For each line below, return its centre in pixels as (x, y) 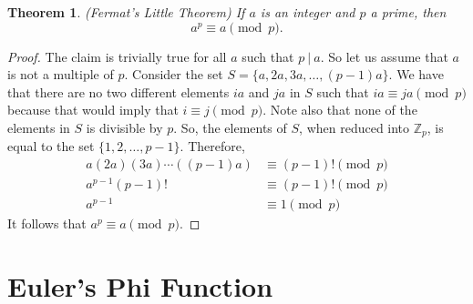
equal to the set (51, 146)
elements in (39, 127)
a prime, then (408, 12)
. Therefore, (212, 146)
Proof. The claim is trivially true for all (117, 56)
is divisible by (124, 127)
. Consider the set (174, 74)
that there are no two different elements (118, 91)
